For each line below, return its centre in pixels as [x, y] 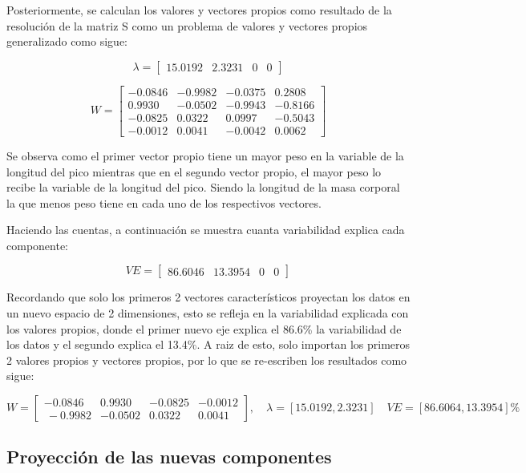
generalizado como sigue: [67, 41]
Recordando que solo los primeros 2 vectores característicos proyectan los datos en [208, 297]
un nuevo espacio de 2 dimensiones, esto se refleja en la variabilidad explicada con [208, 313]
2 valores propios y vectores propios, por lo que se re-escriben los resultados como [207, 360]
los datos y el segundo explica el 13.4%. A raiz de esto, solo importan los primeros [208, 344]
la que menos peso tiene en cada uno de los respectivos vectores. [164, 202]
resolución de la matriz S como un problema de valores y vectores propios [187, 25]
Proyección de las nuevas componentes [169, 457]
